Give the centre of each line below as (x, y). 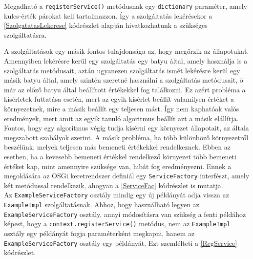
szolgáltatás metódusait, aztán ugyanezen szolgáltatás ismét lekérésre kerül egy (122, 70)
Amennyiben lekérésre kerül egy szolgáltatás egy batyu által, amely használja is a (126, 61)
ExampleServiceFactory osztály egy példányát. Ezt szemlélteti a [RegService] (121, 243)
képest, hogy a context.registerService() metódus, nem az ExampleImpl (117, 224)
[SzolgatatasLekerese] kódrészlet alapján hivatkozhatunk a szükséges (106, 25)
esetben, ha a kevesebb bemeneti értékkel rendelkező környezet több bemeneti (120, 156)
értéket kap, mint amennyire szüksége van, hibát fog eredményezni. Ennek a (118, 166)
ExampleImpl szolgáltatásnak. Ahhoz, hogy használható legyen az (102, 205)
